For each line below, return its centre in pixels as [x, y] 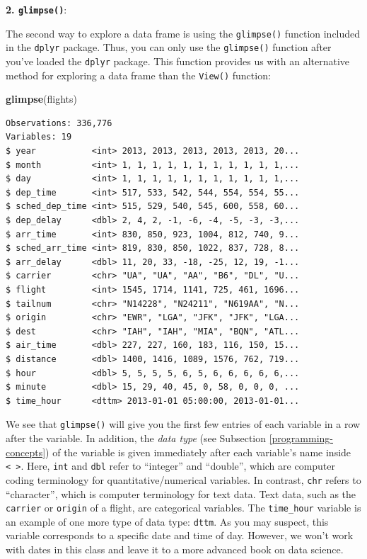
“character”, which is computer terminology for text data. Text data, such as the [181, 493]
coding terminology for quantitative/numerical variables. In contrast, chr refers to [183, 479]
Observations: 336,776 [59, 123]
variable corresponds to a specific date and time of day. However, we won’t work [180, 535]
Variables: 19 [39, 137]
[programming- [301, 438]
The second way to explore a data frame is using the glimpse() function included [183, 33]
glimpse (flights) [41, 99]
